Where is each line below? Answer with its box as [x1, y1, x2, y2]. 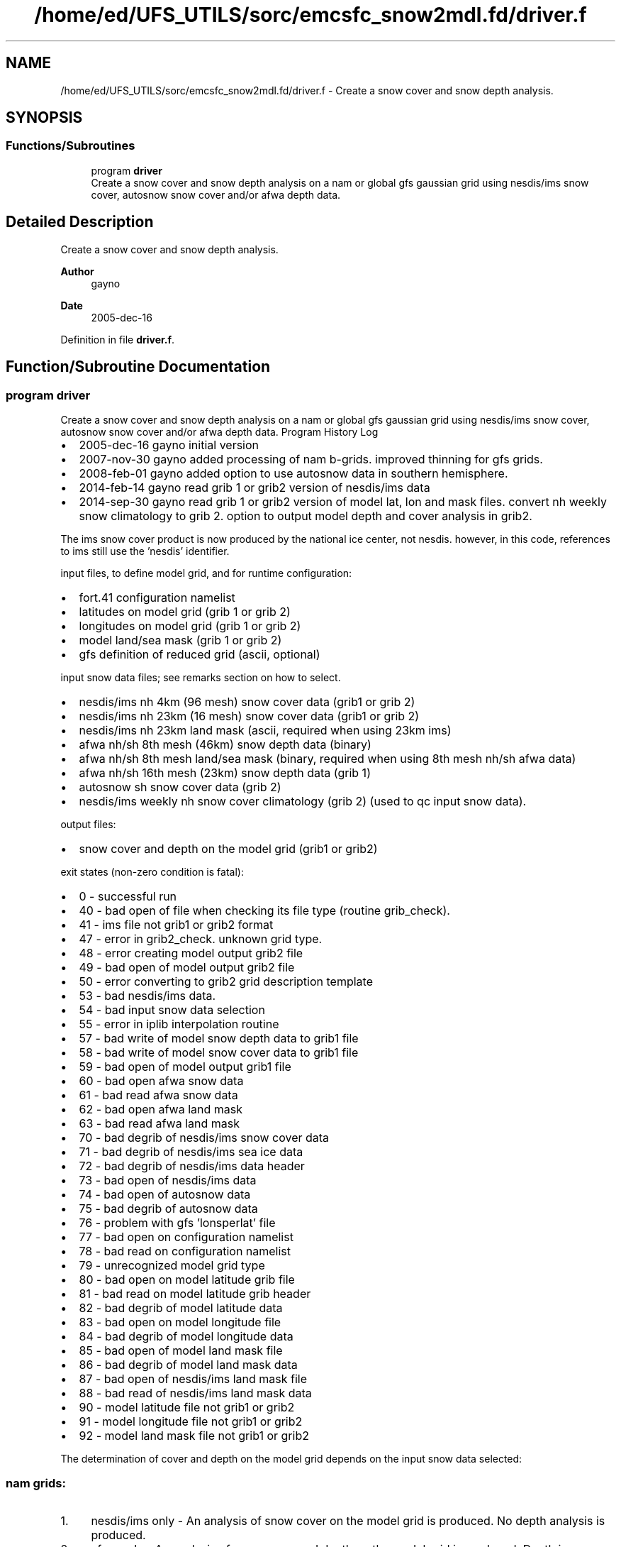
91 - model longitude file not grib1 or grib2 [79, 1414, 303, 1428]
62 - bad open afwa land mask [79, 1101, 243, 1116]
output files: [60, 817, 116, 830]
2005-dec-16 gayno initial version [79, 437, 259, 452]
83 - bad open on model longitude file [79, 1314, 281, 1329]
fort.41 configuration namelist [79, 590, 235, 605]
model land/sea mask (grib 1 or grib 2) [79, 632, 282, 647]
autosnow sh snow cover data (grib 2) [79, 779, 281, 794]
